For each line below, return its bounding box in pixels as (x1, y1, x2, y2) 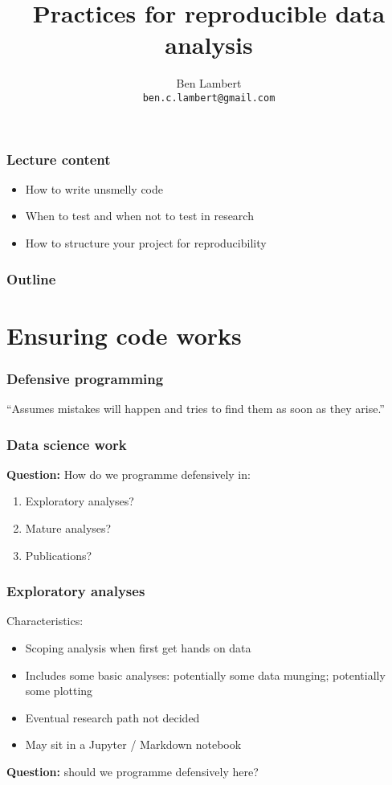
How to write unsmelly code (25, 180, 164, 197)
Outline (6, 268, 56, 288)
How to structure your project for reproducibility (25, 235, 267, 251)
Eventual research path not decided (25, 709, 200, 726)
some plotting (25, 682, 93, 699)
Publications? (25, 546, 92, 563)
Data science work (6, 434, 127, 454)
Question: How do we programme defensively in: (6, 465, 251, 482)
